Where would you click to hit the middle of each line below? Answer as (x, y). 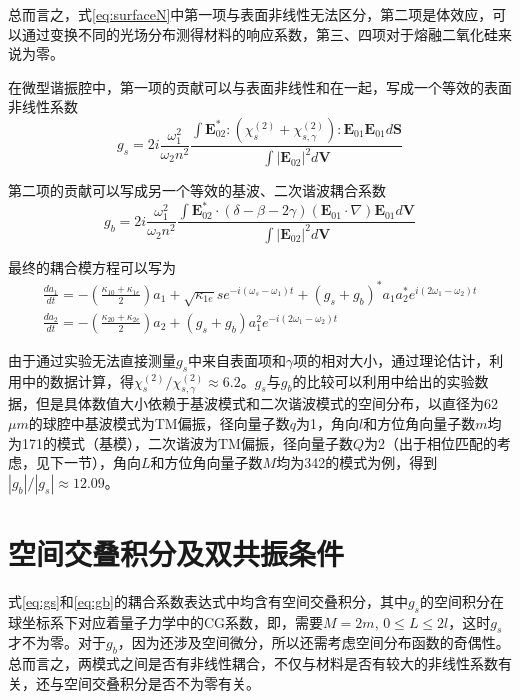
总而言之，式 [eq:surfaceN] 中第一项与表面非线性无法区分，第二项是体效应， (250, 14)
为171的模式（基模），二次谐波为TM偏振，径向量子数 (180, 442)
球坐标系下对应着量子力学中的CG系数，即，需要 (166, 621)
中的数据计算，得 (78, 380)
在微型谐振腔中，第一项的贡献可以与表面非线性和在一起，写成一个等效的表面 (260, 86)
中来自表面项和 (237, 359)
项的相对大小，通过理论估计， (391, 359)
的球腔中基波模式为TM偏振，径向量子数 (159, 422)
